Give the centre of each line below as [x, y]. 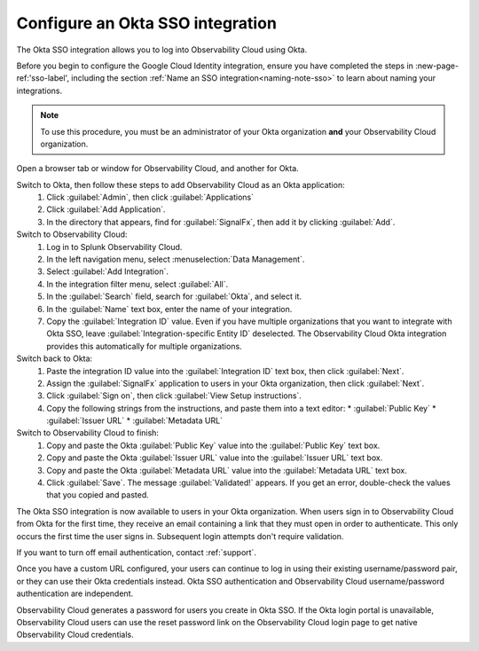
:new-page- [437, 66]
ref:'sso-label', [43, 78]
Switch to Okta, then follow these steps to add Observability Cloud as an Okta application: [181, 184]
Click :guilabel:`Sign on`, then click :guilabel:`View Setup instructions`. [174, 396]
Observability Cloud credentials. [75, 635]
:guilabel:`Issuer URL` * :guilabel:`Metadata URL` [135, 420]
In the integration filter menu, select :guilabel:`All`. [137, 284]
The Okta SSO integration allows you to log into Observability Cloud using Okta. [162, 50]
